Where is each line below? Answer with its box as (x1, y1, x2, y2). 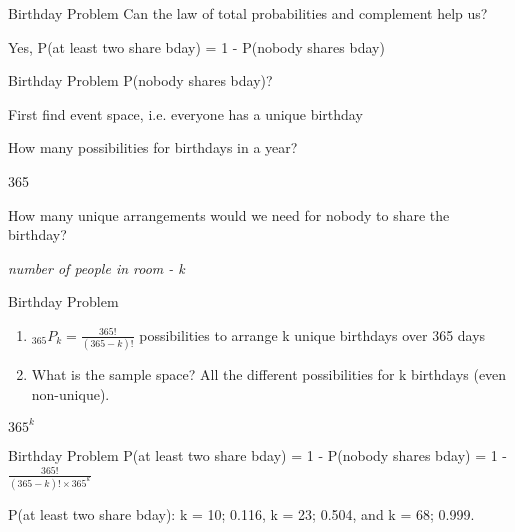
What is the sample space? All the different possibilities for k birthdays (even (31, 364, 507, 385)
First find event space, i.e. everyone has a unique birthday (8, 103, 363, 124)
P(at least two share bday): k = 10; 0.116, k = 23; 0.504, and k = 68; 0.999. (8, 503, 475, 524)
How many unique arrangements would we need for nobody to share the (8, 204, 450, 225)
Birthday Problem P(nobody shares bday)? (8, 70, 273, 91)
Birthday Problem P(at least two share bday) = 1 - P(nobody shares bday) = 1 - (8, 444, 508, 465)
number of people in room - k (8, 257, 185, 278)
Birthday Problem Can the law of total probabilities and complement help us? (8, 3, 488, 23)
